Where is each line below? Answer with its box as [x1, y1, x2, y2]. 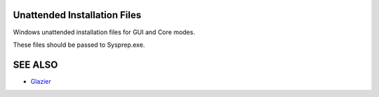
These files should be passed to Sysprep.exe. [13, 40, 145, 49]
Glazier [30, 77, 52, 85]
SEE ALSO [13, 59, 58, 70]
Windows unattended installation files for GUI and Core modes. [13, 28, 196, 36]
